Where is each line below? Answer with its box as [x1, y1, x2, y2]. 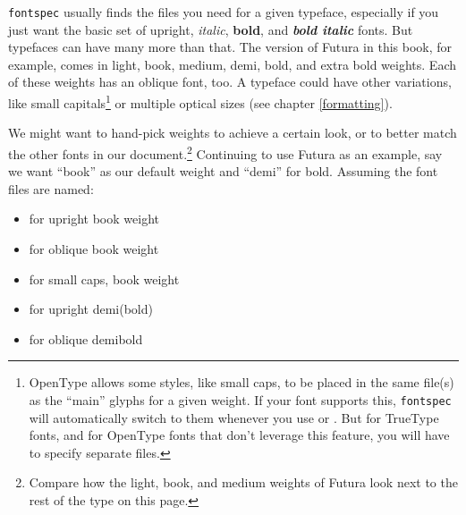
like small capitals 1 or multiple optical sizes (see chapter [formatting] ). [8, 91, 393, 112]
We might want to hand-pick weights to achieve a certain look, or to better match [8, 123, 457, 142]
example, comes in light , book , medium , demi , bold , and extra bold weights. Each [8, 55, 456, 73]
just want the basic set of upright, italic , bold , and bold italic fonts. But [8, 20, 413, 38]
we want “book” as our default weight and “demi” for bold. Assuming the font [8, 162, 438, 181]
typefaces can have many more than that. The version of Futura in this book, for [8, 38, 453, 56]
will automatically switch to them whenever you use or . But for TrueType [29, 408, 439, 426]
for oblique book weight [29, 239, 159, 257]
